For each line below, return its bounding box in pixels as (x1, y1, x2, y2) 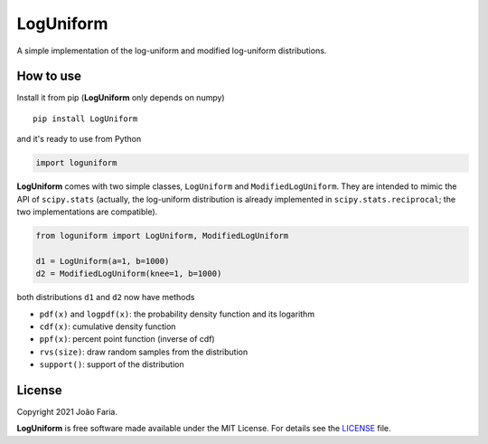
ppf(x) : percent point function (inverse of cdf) (39, 334, 216, 345)
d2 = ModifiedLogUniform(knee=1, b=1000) (35, 269, 222, 279)
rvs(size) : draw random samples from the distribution (39, 346, 249, 357)
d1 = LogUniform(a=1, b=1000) (35, 256, 170, 266)
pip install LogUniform (33, 113, 138, 124)
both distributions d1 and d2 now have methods (16, 292, 195, 303)
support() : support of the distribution (39, 359, 184, 370)
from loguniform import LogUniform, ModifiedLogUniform (35, 231, 289, 241)
